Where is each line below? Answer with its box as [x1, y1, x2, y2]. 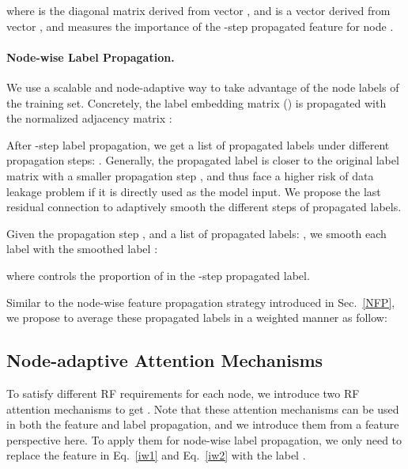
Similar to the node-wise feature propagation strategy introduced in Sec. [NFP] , [6, 293, 395, 310]
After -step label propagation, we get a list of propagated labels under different [6, 136, 390, 153]
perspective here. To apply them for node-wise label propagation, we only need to [6, 431, 402, 448]
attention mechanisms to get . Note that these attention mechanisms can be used [6, 400, 399, 417]
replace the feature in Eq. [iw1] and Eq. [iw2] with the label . [6, 447, 306, 463]
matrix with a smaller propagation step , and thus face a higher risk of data [6, 167, 374, 183]
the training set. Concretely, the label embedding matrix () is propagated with [6, 94, 387, 111]
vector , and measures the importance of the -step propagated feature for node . [6, 17, 394, 34]
